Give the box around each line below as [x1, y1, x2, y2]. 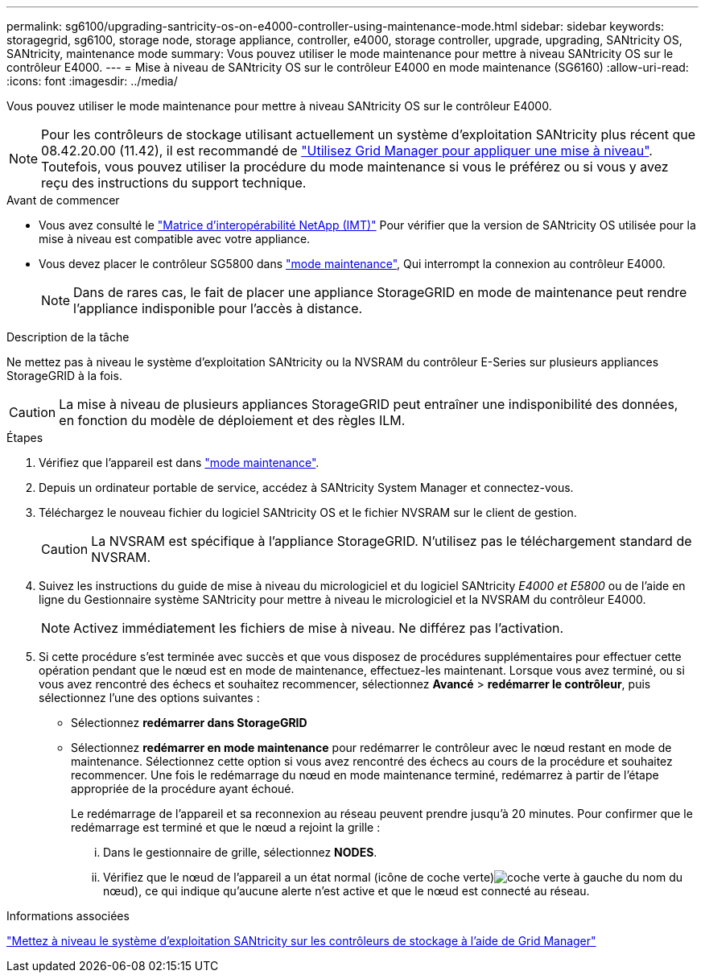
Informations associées [6, 909, 130, 923]
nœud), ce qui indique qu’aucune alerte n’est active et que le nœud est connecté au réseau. [103, 884, 590, 898]
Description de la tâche [6, 330, 130, 344]
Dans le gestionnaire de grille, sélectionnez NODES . [103, 845, 377, 859]
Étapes [6, 431, 43, 444]
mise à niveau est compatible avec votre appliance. [39, 232, 311, 246]
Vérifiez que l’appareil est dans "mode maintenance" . [39, 456, 320, 469]
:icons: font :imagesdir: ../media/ [6, 74, 178, 88]
